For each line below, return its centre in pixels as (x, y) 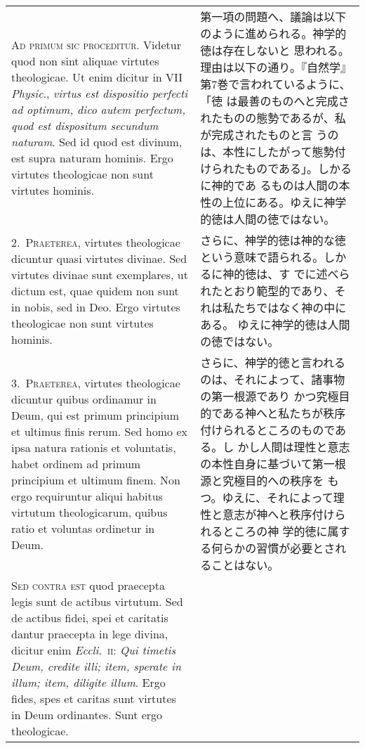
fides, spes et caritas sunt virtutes (94, 698)
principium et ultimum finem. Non (96, 479)
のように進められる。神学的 (273, 33)
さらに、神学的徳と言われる (273, 362)
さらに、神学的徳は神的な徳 (273, 240)
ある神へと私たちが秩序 (284, 413)
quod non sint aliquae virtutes (85, 61)
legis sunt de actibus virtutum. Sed (97, 601)
